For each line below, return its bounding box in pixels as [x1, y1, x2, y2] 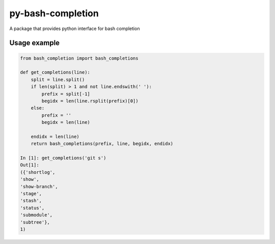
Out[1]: [20, 162, 39, 168]
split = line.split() [31, 76, 85, 83]
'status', [20, 205, 45, 211]
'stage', [20, 191, 42, 196]
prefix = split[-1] [41, 91, 90, 97]
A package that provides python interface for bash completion [9, 25, 140, 32]
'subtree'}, [20, 219, 50, 225]
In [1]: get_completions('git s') [20, 155, 106, 161]
